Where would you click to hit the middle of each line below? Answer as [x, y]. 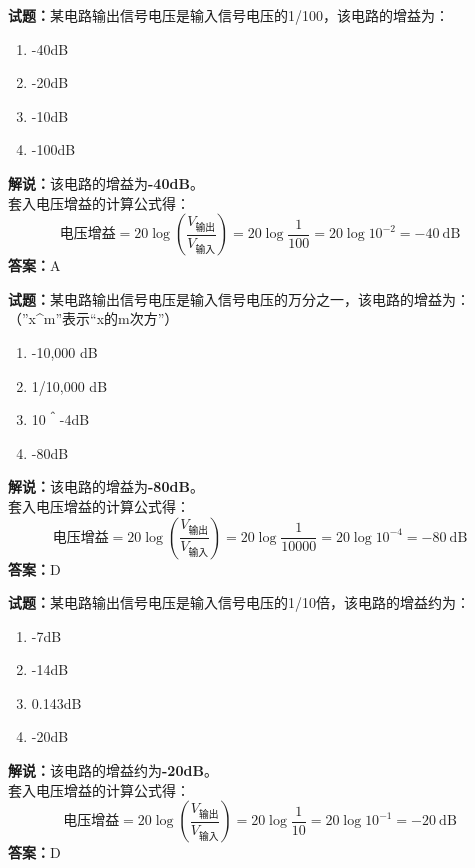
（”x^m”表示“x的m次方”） [93, 318]
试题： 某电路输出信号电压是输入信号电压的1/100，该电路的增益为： [228, 15]
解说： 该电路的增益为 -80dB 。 [106, 486]
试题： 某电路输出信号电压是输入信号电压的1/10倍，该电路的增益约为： [239, 602]
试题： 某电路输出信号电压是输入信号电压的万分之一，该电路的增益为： [239, 298]
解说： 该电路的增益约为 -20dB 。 [113, 770]
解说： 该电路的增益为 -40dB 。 [106, 182]
